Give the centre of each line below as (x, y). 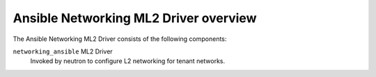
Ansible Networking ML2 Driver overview (135, 18)
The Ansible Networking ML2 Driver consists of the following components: (120, 39)
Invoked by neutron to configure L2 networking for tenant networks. (128, 61)
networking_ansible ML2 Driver (63, 51)
